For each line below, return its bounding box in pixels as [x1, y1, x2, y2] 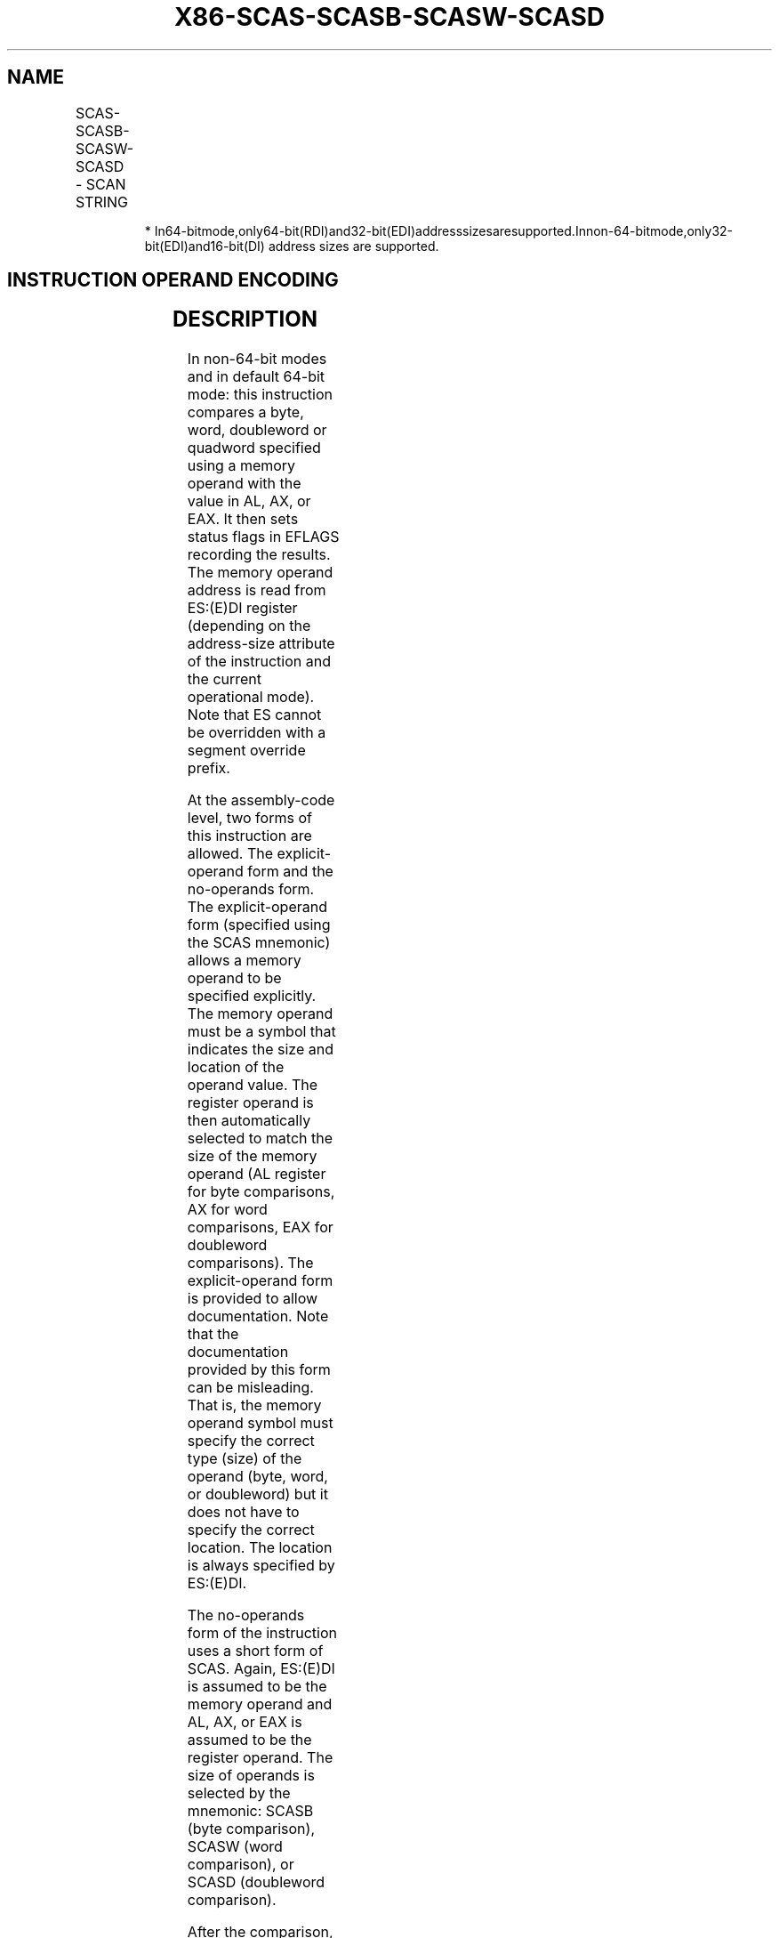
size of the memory [187, 1147, 317, 1166]
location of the [187, 1058, 285, 1077]
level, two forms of [187, 809, 312, 828]
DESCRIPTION [173, 306, 317, 333]
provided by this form [187, 1361, 331, 1379]
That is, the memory [187, 1396, 322, 1415]
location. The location [187, 1538, 333, 1557]
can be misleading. [187, 1378, 314, 1397]
